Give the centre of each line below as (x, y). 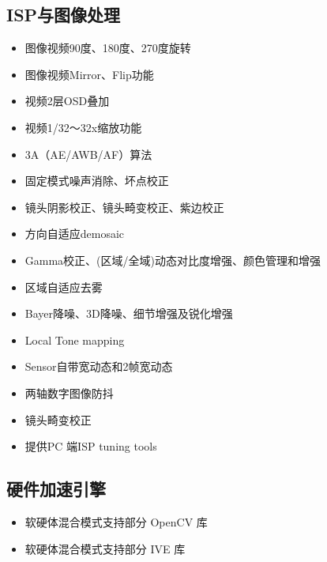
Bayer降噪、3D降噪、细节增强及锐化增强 (129, 313)
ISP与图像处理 (64, 15)
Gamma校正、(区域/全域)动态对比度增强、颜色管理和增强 (173, 260)
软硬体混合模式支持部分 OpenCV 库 (116, 521)
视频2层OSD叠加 (67, 101)
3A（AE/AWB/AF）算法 (88, 154)
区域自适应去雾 (64, 287)
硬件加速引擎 (56, 489)
